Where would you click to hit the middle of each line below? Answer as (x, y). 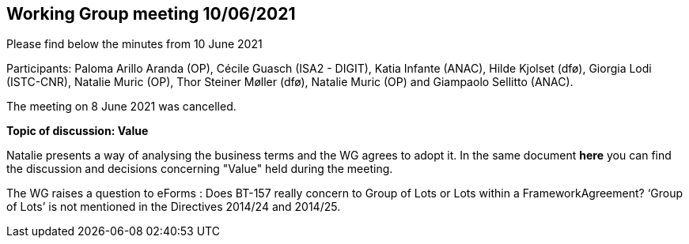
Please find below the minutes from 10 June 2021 (134, 44)
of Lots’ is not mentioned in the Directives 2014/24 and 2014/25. (174, 207)
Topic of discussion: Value (78, 131)
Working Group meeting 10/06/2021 (151, 14)
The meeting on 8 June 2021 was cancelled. (121, 107)
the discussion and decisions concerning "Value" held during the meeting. (200, 169)
